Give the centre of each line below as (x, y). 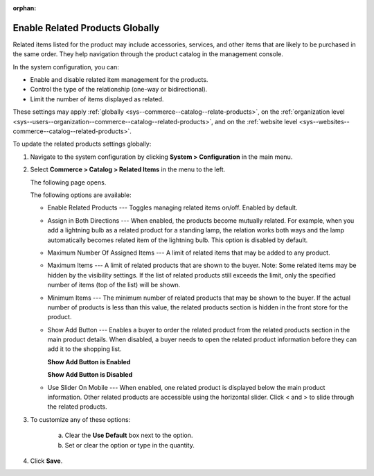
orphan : (25, 8)
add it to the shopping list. (84, 349)
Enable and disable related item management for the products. (119, 80)
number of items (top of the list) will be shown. (114, 285)
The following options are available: (81, 195)
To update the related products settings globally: (82, 144)
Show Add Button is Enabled (89, 362)
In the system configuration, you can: (66, 67)
